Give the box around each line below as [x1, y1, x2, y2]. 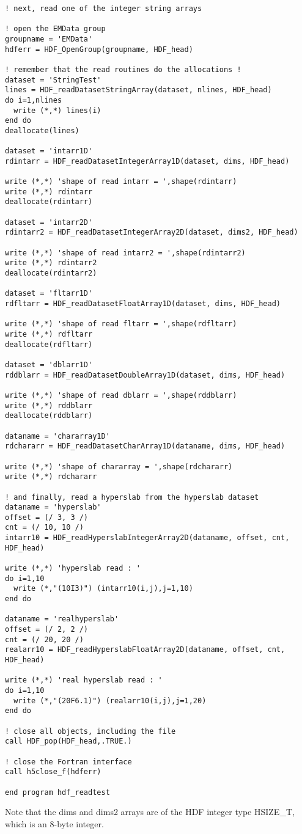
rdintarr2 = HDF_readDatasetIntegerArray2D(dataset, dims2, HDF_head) [5, 228, 298, 237]
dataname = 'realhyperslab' [5, 615, 119, 624]
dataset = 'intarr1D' [5, 147, 93, 156]
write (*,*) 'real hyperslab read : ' [5, 676, 163, 685]
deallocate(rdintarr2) [5, 269, 97, 278]
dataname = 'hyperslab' [5, 503, 101, 512]
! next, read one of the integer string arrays [5, 4, 202, 13]
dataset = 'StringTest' [5, 75, 101, 84]
